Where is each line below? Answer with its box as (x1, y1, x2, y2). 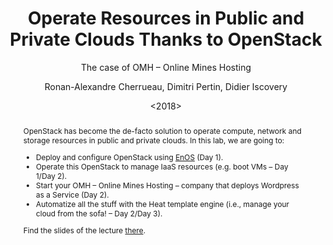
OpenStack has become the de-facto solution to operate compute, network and (22, 125, 302, 136)
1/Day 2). (36, 170, 68, 181)
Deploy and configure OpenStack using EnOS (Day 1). (36, 152, 224, 162)
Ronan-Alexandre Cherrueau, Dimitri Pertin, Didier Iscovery (44, 80, 288, 92)
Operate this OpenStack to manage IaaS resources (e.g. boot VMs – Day (36, 161, 289, 172)
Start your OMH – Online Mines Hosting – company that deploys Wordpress (36, 180, 300, 191)
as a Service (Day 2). (36, 189, 110, 200)
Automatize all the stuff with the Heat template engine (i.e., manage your (36, 198, 290, 209)
